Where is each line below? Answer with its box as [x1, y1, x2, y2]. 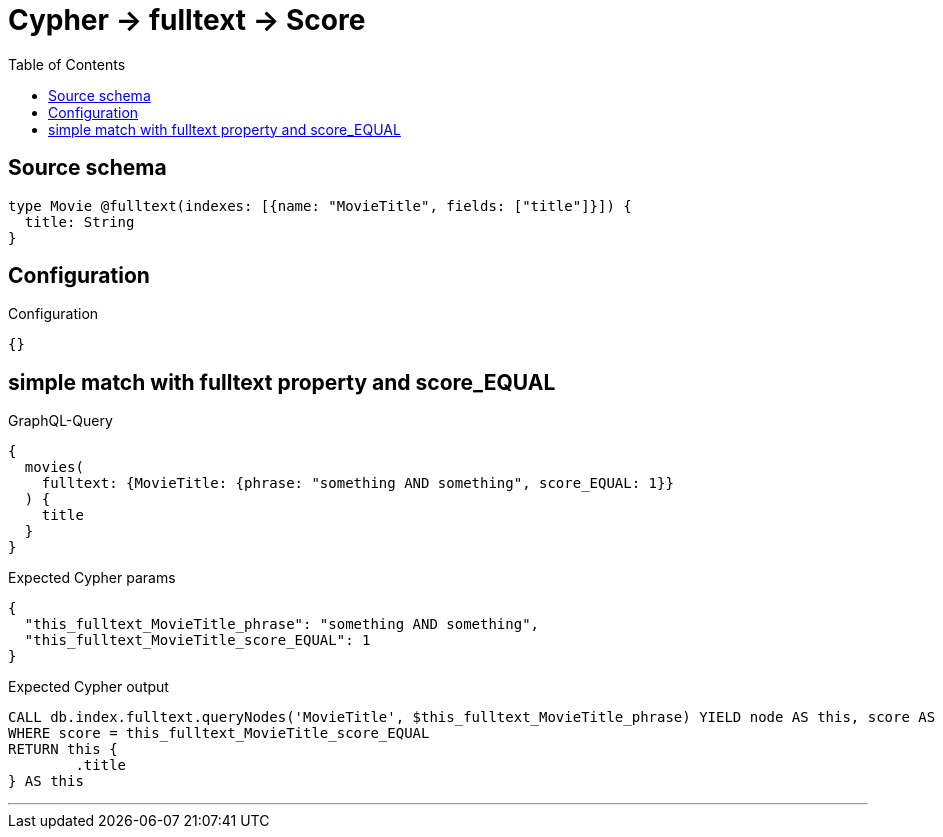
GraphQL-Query [8, 412, 113, 430]
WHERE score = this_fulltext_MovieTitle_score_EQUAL [8, 725, 430, 742]
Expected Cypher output [8, 678, 169, 696]
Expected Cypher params [8, 569, 176, 587]
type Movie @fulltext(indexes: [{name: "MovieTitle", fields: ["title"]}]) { [8, 197, 632, 214]
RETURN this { [8, 741, 118, 758]
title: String [24, 213, 135, 230]
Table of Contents [8, 55, 126, 73]
